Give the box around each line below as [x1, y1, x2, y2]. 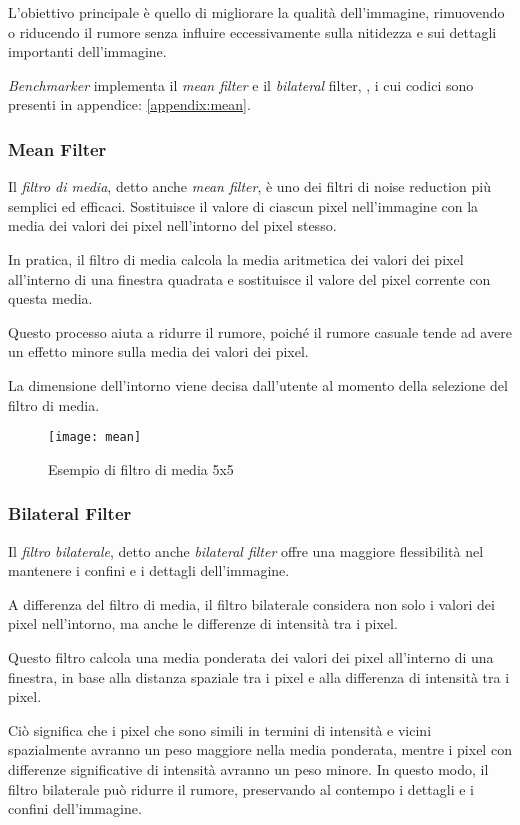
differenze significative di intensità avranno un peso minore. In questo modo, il [8, 758, 489, 779]
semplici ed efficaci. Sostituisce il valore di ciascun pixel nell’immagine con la [8, 195, 479, 216]
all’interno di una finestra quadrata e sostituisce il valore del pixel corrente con [8, 268, 491, 289]
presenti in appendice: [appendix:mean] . [8, 94, 251, 115]
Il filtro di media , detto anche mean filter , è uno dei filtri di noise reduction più [8, 176, 491, 197]
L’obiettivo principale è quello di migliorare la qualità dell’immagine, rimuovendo [8, 2, 505, 22]
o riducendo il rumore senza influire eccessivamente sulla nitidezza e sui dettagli [8, 21, 497, 42]
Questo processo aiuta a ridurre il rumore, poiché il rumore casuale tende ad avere [8, 321, 512, 342]
